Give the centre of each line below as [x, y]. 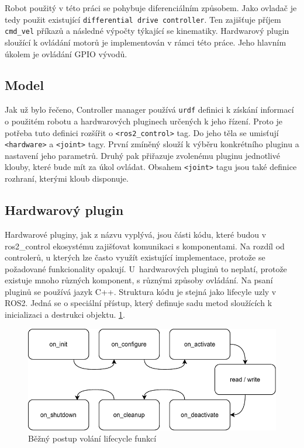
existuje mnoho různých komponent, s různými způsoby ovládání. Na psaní [139, 280]
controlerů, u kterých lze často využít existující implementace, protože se [135, 257]
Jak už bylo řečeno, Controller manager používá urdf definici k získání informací [149, 110]
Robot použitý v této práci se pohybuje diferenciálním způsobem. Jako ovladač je [151, 8]
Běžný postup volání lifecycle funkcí [92, 438]
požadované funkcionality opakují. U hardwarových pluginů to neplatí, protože [146, 268]
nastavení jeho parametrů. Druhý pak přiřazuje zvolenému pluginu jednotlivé [143, 155]
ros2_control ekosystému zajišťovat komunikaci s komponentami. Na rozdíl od [145, 246]
